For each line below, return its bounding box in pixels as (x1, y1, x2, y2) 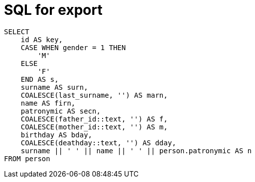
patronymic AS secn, (20, 107, 101, 115)
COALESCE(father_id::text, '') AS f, (20, 115, 168, 123)
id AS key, (20, 35, 63, 44)
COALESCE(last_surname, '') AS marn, (20, 91, 168, 99)
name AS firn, (20, 99, 76, 107)
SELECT (4, 27, 29, 36)
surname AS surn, (20, 83, 88, 91)
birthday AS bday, (20, 130, 93, 139)
